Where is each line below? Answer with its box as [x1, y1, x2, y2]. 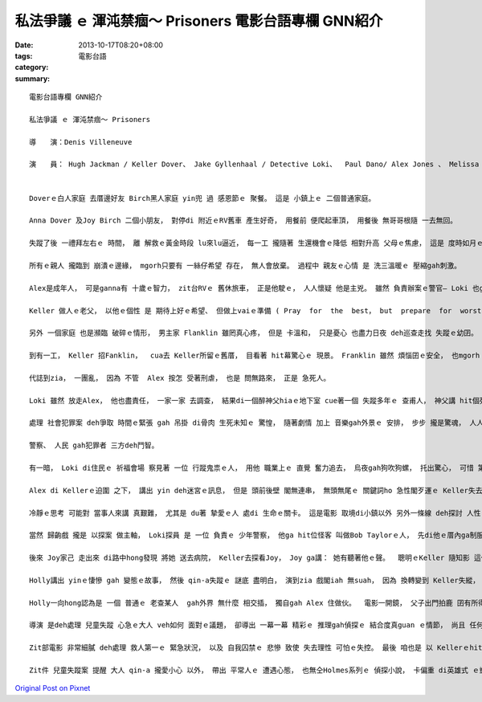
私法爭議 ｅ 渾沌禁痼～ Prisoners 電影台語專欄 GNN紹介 [14, 12, 383, 30]
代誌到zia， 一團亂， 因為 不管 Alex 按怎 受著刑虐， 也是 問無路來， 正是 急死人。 [29, 373, 331, 382]
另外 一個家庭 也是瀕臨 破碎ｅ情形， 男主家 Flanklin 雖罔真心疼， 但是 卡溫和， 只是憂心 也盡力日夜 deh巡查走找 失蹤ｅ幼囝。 [29, 329, 478, 337]
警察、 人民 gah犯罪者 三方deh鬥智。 [29, 441, 159, 450]
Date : [14, 40, 34, 50]
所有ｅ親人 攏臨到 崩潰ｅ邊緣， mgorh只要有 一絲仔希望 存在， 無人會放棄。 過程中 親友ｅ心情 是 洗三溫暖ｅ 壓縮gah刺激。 [29, 261, 462, 270]
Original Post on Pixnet [14, 684, 91, 693]
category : [14, 63, 49, 72]
